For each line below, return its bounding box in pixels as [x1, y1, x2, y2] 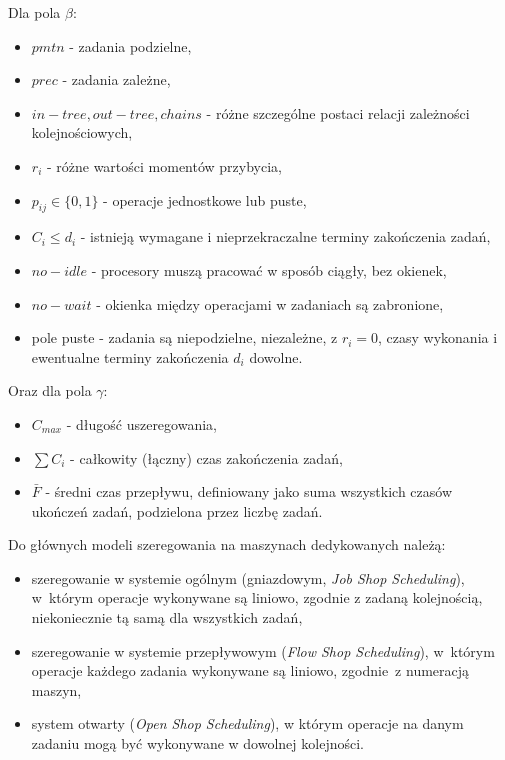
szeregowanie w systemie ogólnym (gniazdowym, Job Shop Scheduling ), [31, 567, 465, 588]
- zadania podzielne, [69, 35, 192, 56]
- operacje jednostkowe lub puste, [103, 189, 307, 210]
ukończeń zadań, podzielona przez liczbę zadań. [31, 500, 323, 521]
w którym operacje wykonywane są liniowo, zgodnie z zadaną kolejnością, [31, 587, 483, 608]
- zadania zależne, [62, 69, 171, 90]
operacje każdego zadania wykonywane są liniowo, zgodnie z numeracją [31, 660, 470, 681]
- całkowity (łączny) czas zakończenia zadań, [70, 447, 343, 468]
